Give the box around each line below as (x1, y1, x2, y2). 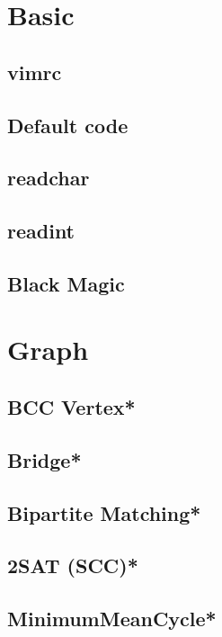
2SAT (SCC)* (7, 552, 138, 579)
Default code (7, 111, 129, 139)
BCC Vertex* (7, 393, 136, 421)
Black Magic (7, 269, 125, 297)
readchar (7, 164, 90, 192)
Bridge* (7, 445, 82, 473)
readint (7, 217, 75, 245)
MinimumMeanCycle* (7, 605, 217, 633)
